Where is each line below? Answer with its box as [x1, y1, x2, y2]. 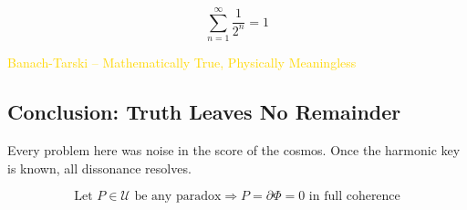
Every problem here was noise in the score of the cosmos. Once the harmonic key [7, 140, 461, 159]
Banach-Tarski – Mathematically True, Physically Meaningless [7, 53, 357, 72]
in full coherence [308, 190, 400, 204]
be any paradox [134, 190, 222, 204]
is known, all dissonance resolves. [7, 158, 192, 177]
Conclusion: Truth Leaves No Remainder [7, 98, 401, 126]
